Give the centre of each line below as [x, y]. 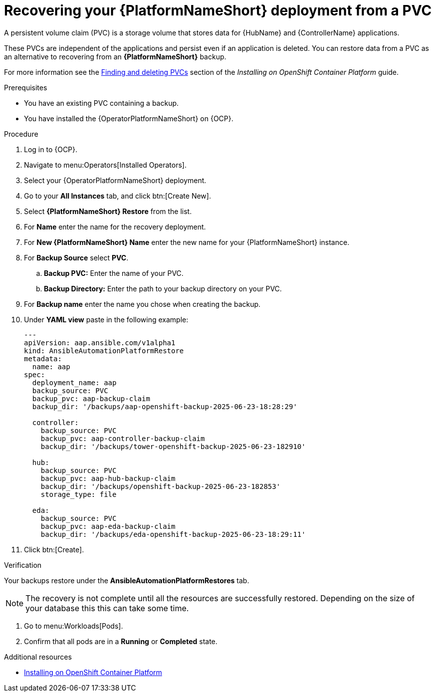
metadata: [43, 358]
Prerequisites [26, 87]
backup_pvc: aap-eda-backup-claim [108, 526]
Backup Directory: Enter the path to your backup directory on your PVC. [163, 288]
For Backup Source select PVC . [76, 257]
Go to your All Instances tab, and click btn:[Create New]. [117, 196]
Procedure [21, 134]
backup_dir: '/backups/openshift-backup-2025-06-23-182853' [161, 486]
